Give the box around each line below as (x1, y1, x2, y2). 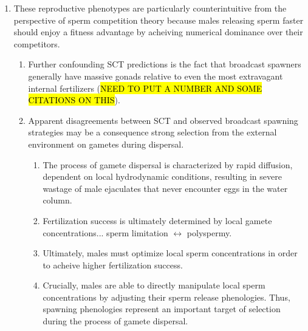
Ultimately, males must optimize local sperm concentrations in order (43, 247, 298, 259)
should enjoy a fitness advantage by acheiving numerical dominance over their (13, 26, 303, 38)
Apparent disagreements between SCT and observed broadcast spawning (28, 114, 298, 126)
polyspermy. (187, 226, 232, 239)
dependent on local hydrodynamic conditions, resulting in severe (43, 170, 282, 183)
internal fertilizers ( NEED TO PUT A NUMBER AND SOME (28, 81, 262, 94)
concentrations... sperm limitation (43, 226, 168, 239)
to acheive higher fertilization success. (43, 258, 183, 271)
